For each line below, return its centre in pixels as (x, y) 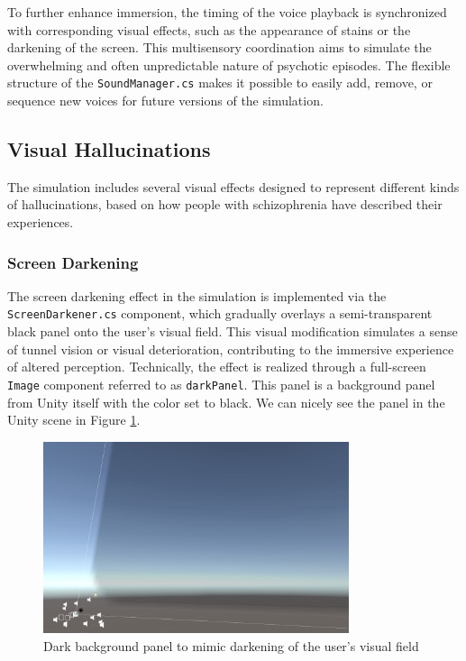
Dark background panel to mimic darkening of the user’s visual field (231, 645)
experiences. (41, 222)
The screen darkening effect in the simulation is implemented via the (197, 295)
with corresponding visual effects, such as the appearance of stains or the (209, 29)
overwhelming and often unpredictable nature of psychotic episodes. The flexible (229, 64)
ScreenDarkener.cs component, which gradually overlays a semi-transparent (220, 313)
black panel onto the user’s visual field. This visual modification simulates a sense (233, 331)
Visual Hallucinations (109, 149)
